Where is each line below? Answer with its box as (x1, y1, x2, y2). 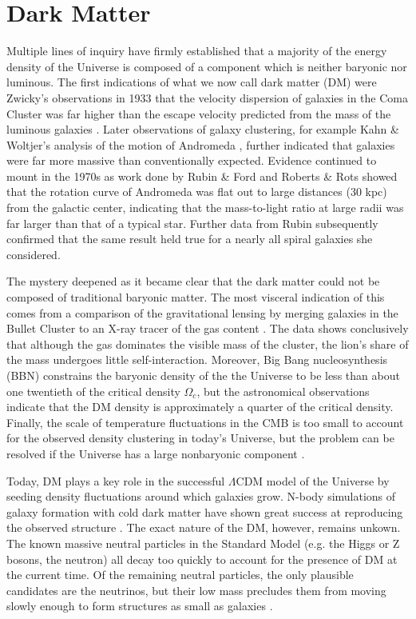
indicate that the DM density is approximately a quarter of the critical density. (6, 398, 394, 415)
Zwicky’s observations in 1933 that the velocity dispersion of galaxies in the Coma (6, 89, 408, 106)
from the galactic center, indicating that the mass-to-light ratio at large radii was (6, 199, 404, 216)
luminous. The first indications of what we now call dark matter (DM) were (6, 74, 377, 90)
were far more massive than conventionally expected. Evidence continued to (6, 152, 377, 169)
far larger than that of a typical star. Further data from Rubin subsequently (6, 214, 378, 231)
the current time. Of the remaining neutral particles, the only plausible (6, 566, 354, 583)
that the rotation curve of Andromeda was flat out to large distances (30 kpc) (6, 183, 387, 200)
